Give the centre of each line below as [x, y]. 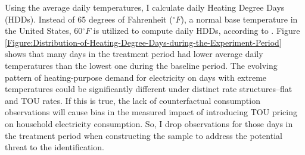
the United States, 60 [44, 31]
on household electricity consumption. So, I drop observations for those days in [149, 123]
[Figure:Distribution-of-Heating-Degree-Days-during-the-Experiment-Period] [143, 42]
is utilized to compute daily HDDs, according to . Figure [197, 31]
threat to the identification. [55, 147]
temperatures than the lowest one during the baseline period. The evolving [141, 65]
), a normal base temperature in [239, 19]
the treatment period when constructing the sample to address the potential [144, 135]
